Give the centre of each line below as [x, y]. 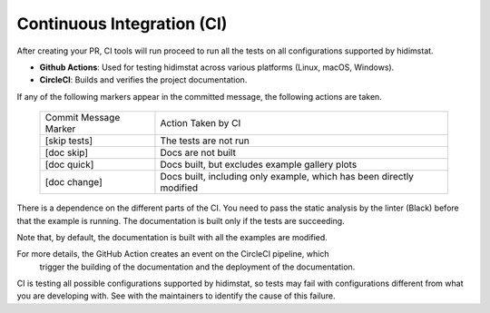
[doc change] [74, 182]
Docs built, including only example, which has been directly [287, 177]
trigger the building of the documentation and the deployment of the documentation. [197, 267]
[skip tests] [69, 141]
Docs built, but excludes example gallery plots [259, 165]
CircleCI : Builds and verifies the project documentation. [143, 80]
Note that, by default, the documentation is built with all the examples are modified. [172, 237]
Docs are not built [198, 152]
